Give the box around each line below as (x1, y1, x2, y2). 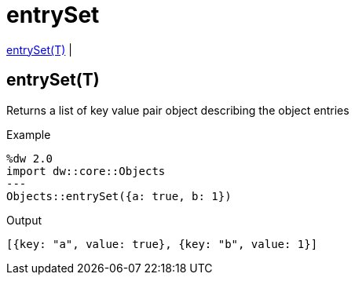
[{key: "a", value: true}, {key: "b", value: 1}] (6, 237, 318, 250)
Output (6, 213, 42, 227)
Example (6, 127, 51, 141)
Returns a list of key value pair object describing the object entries (6, 103, 350, 117)
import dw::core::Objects (6, 164, 166, 177)
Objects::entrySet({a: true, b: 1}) (6, 189, 232, 203)
